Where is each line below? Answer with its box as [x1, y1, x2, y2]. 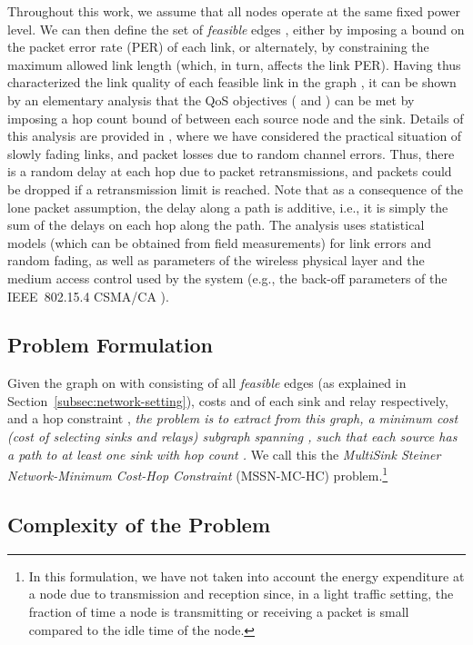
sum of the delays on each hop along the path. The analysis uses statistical [7, 215, 425, 234]
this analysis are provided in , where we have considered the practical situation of [7, 126, 462, 145]
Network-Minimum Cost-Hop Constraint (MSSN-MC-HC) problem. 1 [7, 463, 388, 484]
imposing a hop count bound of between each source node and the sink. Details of [7, 108, 464, 127]
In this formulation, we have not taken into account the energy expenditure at [28, 566, 465, 585]
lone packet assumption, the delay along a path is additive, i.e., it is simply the [7, 197, 448, 216]
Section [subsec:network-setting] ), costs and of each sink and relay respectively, [7, 391, 448, 410]
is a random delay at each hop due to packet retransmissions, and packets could [7, 162, 452, 181]
